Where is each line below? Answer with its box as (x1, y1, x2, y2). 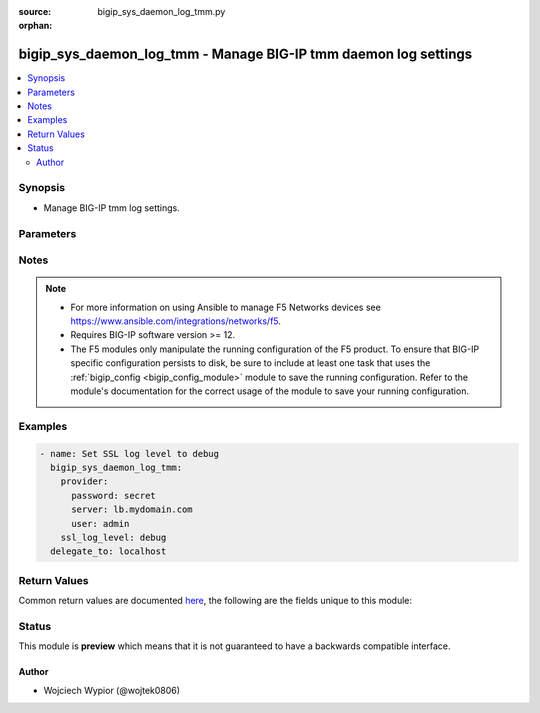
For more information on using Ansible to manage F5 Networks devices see (70, 301, 382, 313)
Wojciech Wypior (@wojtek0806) (43, 684, 180, 696)
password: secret (71, 490, 157, 501)
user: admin (71, 518, 130, 529)
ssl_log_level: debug (60, 531, 167, 543)
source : (18, 6, 52, 17)
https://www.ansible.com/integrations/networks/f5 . (70, 315, 282, 327)
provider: (60, 476, 109, 487)
